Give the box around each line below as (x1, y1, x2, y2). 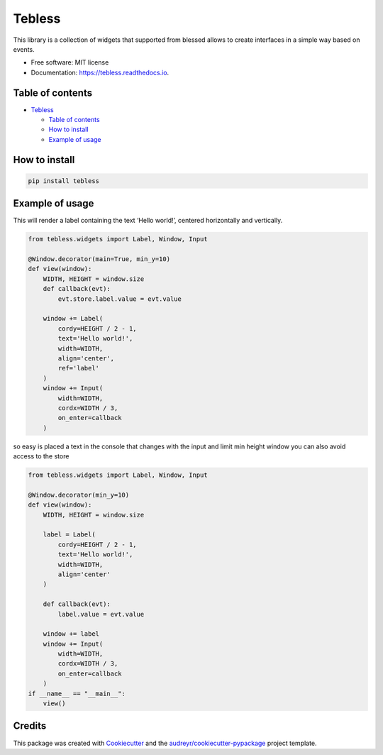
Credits (13, 720, 47, 732)
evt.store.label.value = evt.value (57, 294, 182, 303)
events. (13, 45, 35, 53)
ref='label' (57, 364, 99, 373)
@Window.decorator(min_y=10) (28, 490, 130, 499)
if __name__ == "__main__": (28, 689, 126, 698)
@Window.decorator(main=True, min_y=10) (28, 255, 170, 263)
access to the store (13, 452, 70, 461)
